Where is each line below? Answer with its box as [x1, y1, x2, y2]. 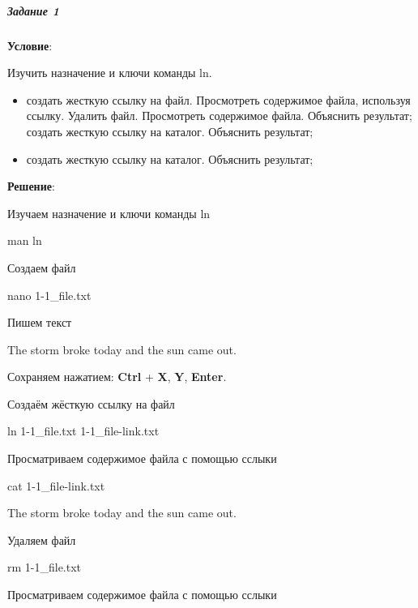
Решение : [7, 178, 55, 195]
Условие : [7, 36, 53, 54]
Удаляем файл [7, 531, 76, 548]
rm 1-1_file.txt [7, 559, 82, 576]
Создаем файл [7, 259, 76, 276]
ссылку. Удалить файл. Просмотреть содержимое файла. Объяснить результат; [26, 107, 412, 124]
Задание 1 [7, 2, 59, 19]
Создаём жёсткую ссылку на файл [7, 395, 175, 412]
